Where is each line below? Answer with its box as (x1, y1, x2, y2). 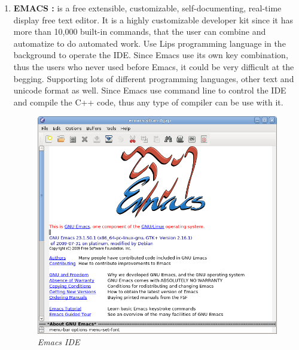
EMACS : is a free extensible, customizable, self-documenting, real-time (13, 2, 282, 14)
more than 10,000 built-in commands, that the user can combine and (13, 25, 266, 38)
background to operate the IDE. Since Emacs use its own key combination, (13, 49, 288, 61)
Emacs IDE (37, 336, 80, 348)
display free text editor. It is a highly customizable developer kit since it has (13, 13, 293, 26)
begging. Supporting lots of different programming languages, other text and (13, 72, 294, 85)
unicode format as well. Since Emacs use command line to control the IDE (13, 84, 286, 96)
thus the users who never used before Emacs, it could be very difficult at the (13, 60, 294, 73)
